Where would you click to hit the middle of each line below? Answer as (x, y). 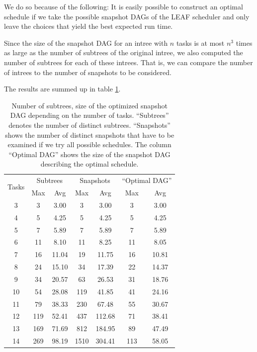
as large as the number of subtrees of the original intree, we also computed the (124, 52)
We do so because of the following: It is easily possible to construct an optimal (124, 6)
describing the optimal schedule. (89, 164)
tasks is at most (200, 43)
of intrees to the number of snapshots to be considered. (88, 72)
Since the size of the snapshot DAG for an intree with (86, 43)
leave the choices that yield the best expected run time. (88, 26)
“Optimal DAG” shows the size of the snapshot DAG (89, 154)
